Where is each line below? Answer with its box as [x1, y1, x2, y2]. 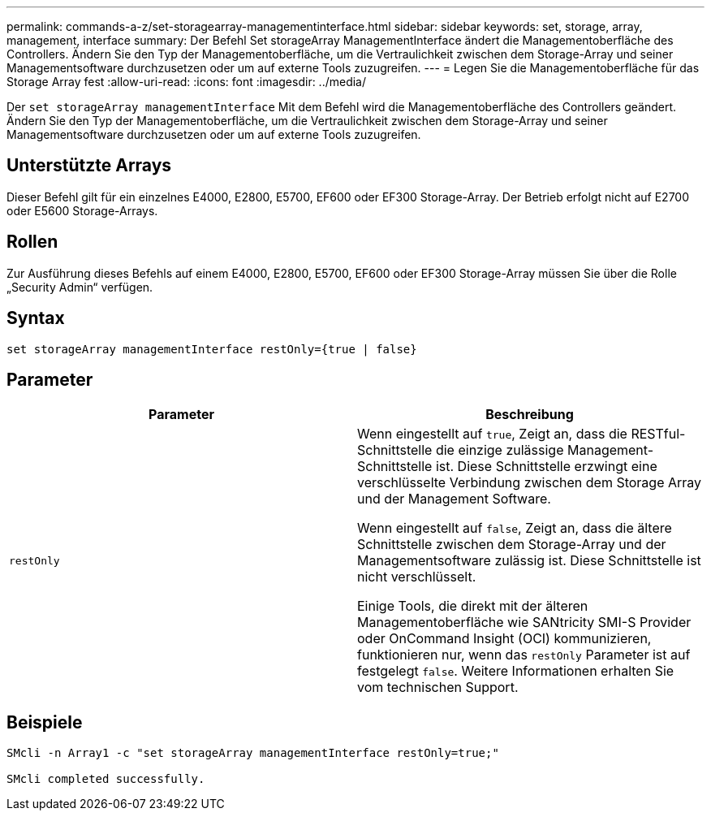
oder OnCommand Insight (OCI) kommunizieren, [357, 630, 652, 647]
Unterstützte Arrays [6, 155, 172, 176]
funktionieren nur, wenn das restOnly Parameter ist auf [357, 646, 691, 664]
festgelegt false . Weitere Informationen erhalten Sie [357, 663, 674, 680]
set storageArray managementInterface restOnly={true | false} [6, 342, 417, 356]
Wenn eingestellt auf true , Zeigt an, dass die [357, 426, 627, 443]
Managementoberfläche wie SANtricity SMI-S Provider [357, 614, 692, 631]
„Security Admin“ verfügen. [6, 279, 153, 294]
